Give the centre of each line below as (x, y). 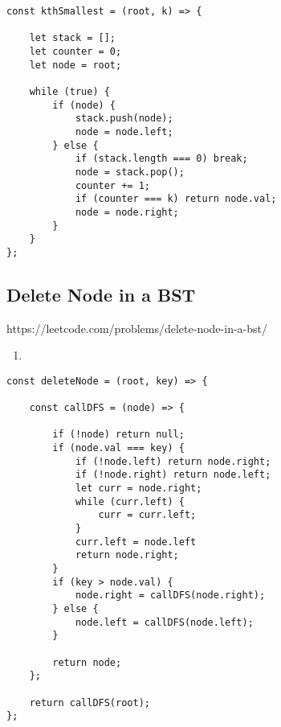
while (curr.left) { (130, 501)
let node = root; (75, 65)
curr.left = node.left (136, 542)
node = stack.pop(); (130, 172)
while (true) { (69, 91)
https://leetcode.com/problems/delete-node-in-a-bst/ (137, 328)
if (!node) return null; (118, 435)
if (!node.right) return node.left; (173, 475)
